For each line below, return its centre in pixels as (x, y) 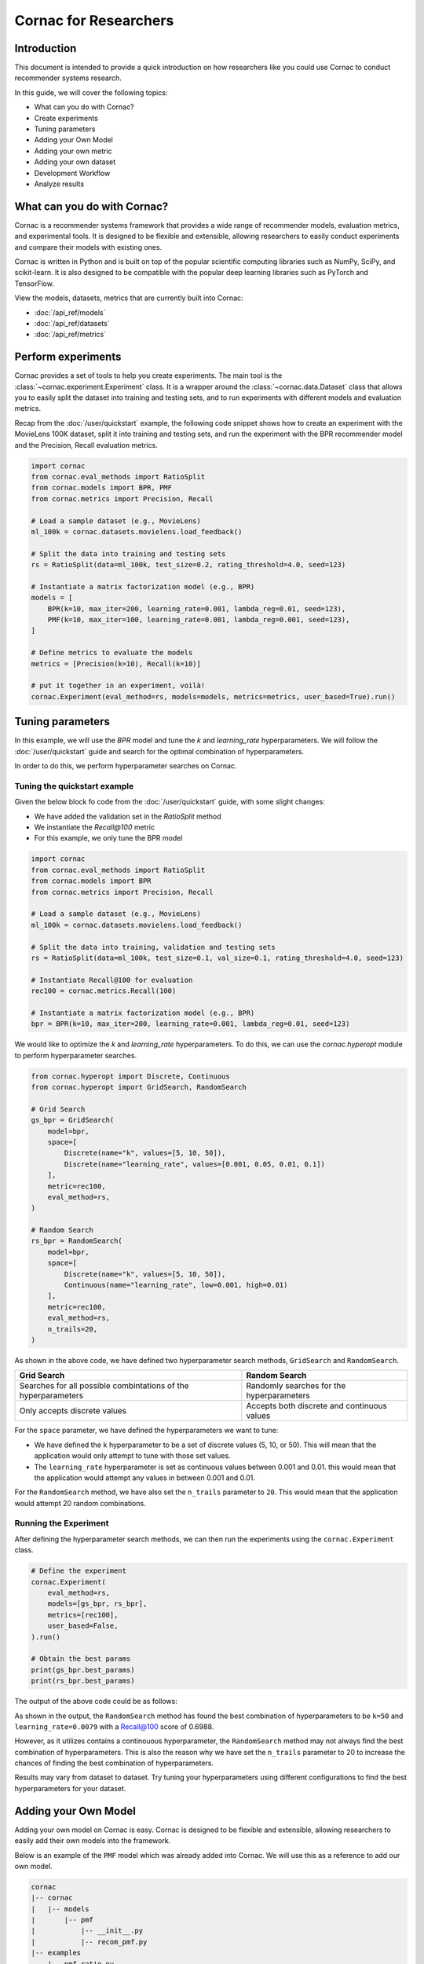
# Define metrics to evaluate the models (112, 653)
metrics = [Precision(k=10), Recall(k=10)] (116, 663)
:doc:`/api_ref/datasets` (72, 323)
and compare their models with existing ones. (88, 247)
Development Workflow (72, 173)
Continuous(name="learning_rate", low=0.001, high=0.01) (176, 1285)
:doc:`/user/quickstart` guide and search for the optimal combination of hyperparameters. (159, 751)
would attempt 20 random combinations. (80, 1503)
